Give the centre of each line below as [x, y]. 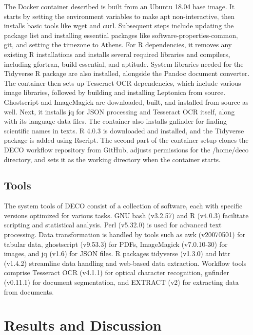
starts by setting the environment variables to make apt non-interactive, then [119, 16]
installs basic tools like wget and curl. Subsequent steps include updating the [119, 26]
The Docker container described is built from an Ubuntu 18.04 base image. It [119, 6]
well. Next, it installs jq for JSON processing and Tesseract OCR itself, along [119, 111]
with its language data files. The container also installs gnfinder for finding [116, 121]
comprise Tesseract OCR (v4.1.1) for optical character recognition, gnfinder [117, 272]
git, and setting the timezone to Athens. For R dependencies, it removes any [118, 45]
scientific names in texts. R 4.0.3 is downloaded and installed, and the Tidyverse [124, 130]
